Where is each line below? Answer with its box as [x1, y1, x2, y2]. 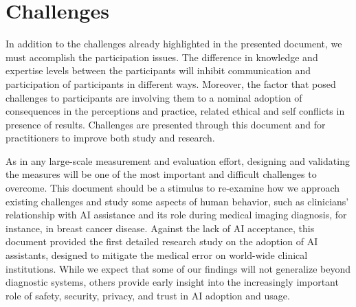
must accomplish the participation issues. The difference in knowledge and [5, 49, 318, 64]
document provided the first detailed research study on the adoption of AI [5, 234, 318, 249]
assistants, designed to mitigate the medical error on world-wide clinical [5, 248, 308, 262]
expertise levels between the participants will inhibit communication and [5, 63, 311, 78]
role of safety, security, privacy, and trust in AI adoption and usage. [5, 288, 290, 302]
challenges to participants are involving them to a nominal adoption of [5, 90, 302, 104]
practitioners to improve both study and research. [5, 130, 215, 145]
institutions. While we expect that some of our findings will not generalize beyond [5, 261, 351, 275]
